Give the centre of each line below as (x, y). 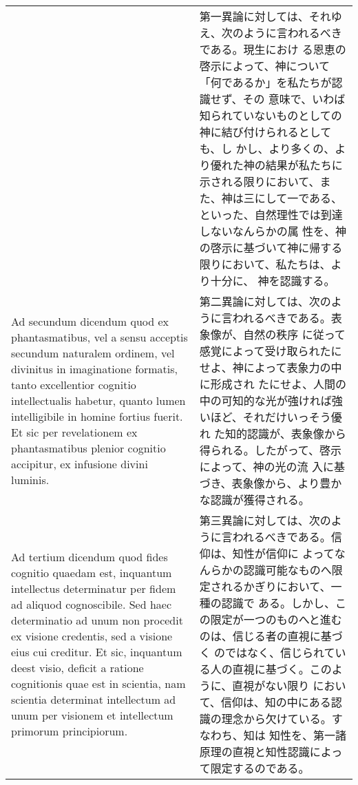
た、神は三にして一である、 (271, 198)
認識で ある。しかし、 (278, 603)
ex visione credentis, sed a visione (92, 636)
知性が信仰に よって (283, 553)
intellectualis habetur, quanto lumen (98, 400)
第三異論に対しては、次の (265, 520)
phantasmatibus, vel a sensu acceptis (99, 337)
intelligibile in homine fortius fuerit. (97, 416)
